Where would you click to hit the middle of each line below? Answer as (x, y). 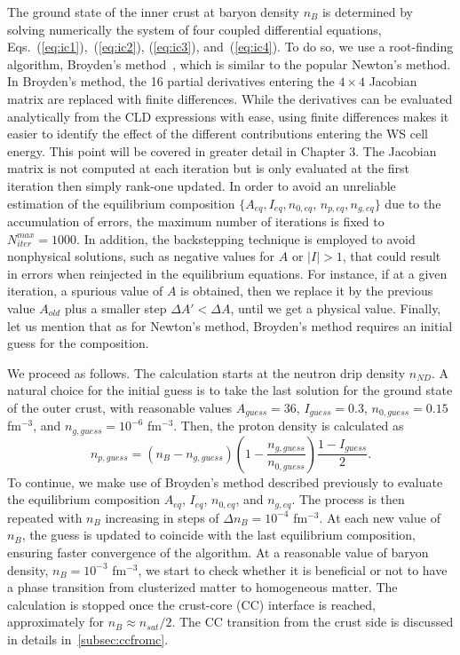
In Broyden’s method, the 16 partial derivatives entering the (171, 81)
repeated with (45, 517)
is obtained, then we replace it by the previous (307, 291)
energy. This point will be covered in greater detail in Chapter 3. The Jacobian (222, 150)
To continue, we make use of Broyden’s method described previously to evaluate (225, 481)
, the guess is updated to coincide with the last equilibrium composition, (219, 535)
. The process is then (348, 499)
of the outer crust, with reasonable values (120, 407)
